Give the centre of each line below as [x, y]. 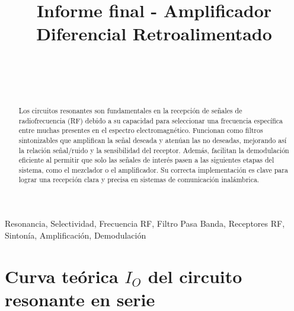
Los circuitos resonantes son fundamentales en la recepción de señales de [130, 110]
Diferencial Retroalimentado [154, 34]
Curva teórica [62, 276]
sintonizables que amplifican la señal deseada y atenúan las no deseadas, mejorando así [153, 140]
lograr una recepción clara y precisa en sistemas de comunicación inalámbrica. [139, 180]
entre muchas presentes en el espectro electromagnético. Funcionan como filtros [141, 130]
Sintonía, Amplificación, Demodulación [76, 235]
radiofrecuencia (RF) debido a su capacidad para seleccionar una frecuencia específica [151, 120]
